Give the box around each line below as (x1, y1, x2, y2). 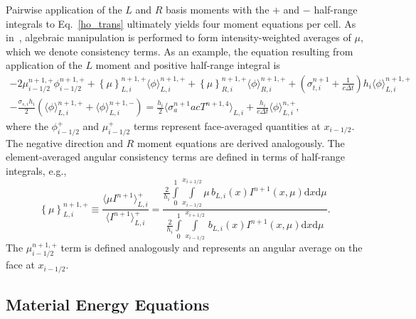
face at (6, 257, 35, 272)
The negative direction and (6, 135, 123, 150)
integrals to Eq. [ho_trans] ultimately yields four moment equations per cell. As (6, 16, 356, 31)
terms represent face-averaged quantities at (133, 119, 321, 134)
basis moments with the (166, 2, 270, 16)
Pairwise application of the (6, 2, 122, 16)
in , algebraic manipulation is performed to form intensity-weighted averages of (6, 30, 351, 45)
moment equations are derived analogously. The (137, 135, 345, 150)
